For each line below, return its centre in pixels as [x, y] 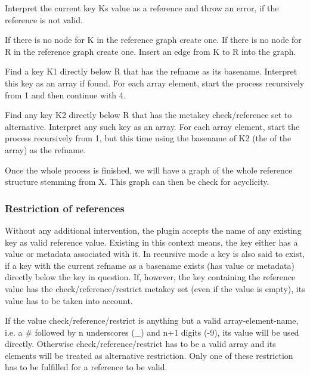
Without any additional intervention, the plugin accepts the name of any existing [153, 230]
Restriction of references [65, 208]
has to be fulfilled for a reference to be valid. [86, 367]
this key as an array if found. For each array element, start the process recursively [155, 83]
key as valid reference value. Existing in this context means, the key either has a [151, 242]
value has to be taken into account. [69, 300]
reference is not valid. [44, 19]
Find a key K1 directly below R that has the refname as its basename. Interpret [151, 71]
